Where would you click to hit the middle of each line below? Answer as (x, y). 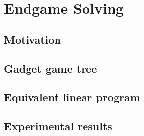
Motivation (32, 39)
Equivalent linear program (72, 97)
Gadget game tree (51, 68)
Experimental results (58, 126)
